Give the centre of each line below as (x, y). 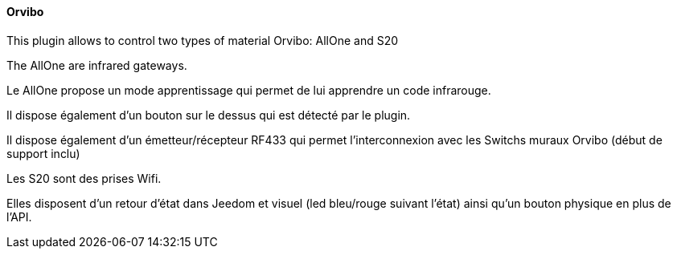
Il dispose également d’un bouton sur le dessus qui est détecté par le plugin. (209, 115)
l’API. (19, 217)
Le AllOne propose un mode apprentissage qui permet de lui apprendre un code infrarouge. (249, 90)
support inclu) (43, 153)
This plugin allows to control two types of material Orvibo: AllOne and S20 (203, 40)
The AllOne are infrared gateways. (97, 65)
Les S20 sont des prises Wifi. (84, 178)
